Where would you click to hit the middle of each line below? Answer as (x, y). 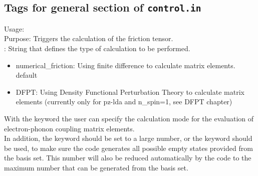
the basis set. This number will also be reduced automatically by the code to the (128, 158)
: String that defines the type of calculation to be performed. (97, 48)
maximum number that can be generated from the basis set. (96, 167)
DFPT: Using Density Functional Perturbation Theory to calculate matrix (130, 92)
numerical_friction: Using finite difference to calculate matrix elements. (125, 65)
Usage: (14, 28)
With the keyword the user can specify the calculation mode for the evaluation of (129, 118)
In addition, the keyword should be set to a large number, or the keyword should (128, 138)
